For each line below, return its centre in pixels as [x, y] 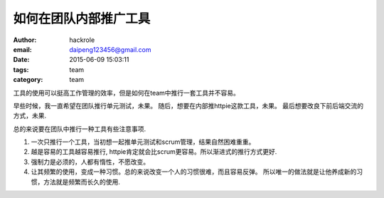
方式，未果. [30, 116]
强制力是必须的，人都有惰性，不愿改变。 [90, 162]
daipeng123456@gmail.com [111, 49]
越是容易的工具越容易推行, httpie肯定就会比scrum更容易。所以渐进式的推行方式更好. [154, 152]
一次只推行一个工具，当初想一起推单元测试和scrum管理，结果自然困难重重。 [143, 142]
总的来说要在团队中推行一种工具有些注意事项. [80, 129]
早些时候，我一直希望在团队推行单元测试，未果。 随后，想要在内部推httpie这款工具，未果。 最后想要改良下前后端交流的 [188, 105]
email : [22, 49]
